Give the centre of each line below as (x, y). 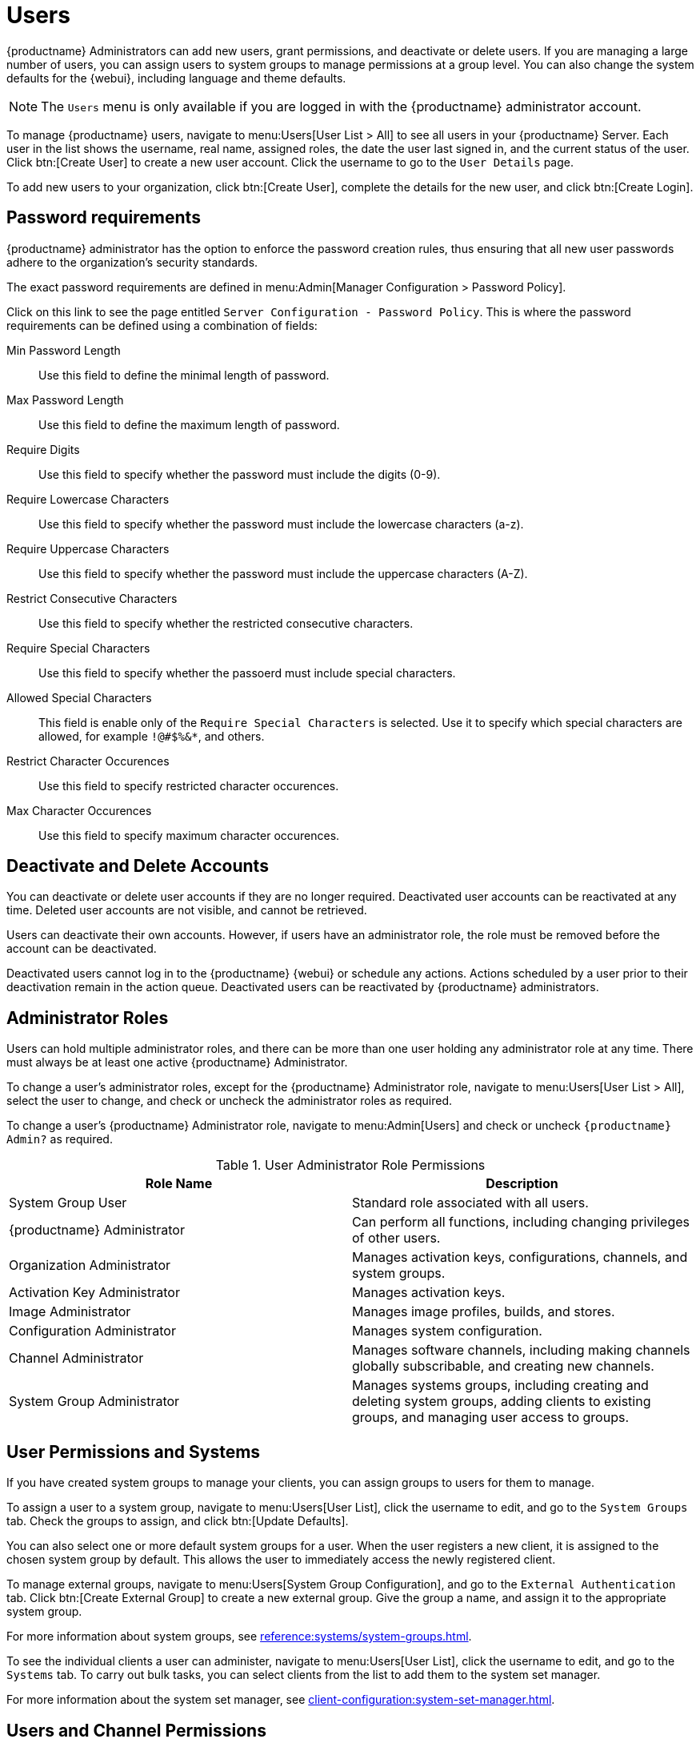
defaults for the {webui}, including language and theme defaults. (176, 78)
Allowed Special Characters (79, 697)
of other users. (396, 1238)
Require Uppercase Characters (88, 548)
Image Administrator (70, 1312)
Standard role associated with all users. (470, 1203)
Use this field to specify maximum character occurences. (189, 835)
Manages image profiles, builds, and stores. (484, 1312)
